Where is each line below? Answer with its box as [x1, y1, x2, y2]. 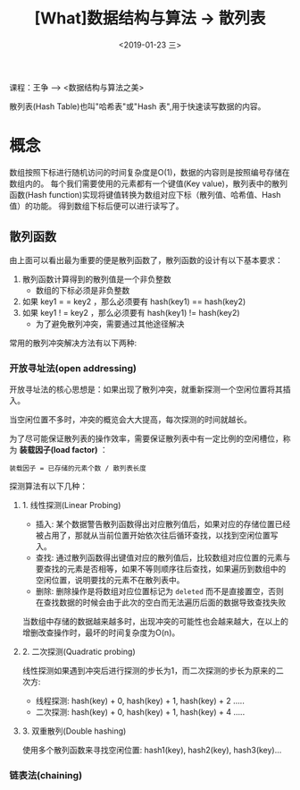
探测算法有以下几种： [9, 480, 87, 491]
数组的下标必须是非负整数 [35, 285, 130, 295]
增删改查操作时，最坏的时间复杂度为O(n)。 [21, 627, 180, 638]
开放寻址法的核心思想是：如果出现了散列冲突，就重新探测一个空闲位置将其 [9, 384, 283, 395]
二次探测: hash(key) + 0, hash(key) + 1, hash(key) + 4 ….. [35, 706, 246, 717]
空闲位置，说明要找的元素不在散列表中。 [35, 574, 185, 585]
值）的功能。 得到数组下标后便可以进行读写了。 [9, 200, 184, 211]
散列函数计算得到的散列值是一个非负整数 [21, 274, 171, 285]
